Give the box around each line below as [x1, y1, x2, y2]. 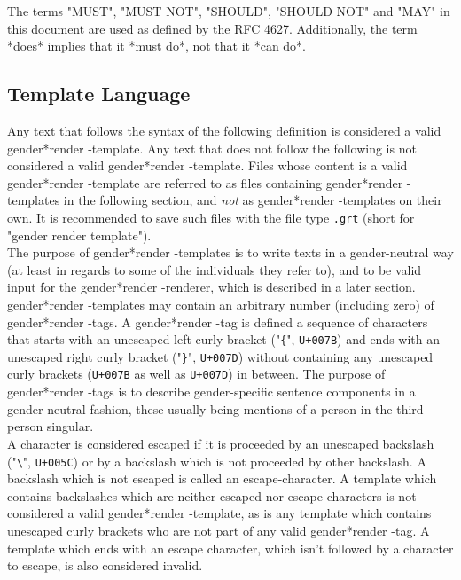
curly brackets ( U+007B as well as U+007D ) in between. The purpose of [7, 364, 386, 383]
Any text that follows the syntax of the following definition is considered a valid [7, 121, 441, 139]
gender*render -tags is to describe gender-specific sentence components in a [7, 382, 416, 401]
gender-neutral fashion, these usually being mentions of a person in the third [7, 399, 424, 418]
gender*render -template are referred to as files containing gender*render [7, 173, 403, 192]
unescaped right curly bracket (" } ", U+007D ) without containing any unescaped [7, 347, 434, 365]
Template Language [7, 80, 191, 107]
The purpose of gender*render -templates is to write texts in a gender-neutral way [7, 243, 454, 262]
